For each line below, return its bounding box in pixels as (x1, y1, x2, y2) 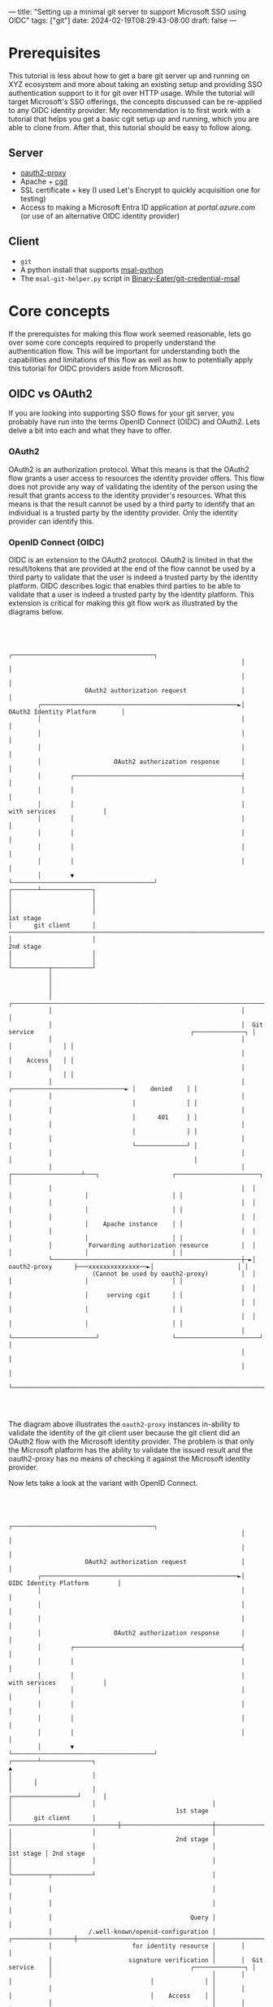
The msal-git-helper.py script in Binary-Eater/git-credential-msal (19, 273, 240, 283)
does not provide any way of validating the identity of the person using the (8, 481, 258, 491)
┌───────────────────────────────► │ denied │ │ (8, 1084, 198, 1093)
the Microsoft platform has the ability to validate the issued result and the (8, 1444, 253, 1454)
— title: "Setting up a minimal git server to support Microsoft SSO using (8, 7, 246, 16)
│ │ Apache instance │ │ (8, 1219, 184, 1228)
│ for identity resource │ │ (48, 1942, 245, 1950)
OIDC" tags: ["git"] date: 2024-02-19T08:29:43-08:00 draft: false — (8, 15, 237, 25)
